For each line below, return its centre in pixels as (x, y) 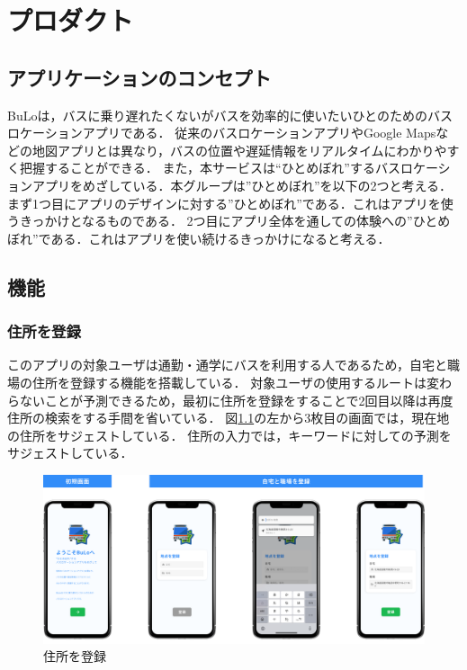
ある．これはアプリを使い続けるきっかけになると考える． (220, 238)
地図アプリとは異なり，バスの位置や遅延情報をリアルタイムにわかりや (239, 150)
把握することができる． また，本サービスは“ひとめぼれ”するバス (210, 168)
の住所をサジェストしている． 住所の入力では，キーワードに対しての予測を (229, 435)
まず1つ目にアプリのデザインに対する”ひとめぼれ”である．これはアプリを (224, 203)
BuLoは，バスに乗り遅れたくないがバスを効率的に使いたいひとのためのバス (230, 115)
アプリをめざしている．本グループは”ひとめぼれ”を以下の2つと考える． (242, 185)
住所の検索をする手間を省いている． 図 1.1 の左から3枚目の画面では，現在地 (229, 418)
